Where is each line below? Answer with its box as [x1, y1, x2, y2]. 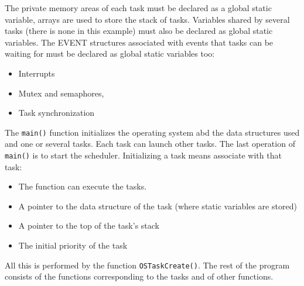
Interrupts [18, 67, 55, 79]
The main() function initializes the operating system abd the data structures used [5, 126, 300, 138]
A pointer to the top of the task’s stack [18, 219, 159, 232]
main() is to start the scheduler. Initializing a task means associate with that [5, 149, 282, 161]
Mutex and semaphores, [18, 87, 104, 99]
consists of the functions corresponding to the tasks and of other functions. [5, 270, 274, 282]
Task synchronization [18, 106, 95, 119]
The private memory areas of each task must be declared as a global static [5, 2, 272, 13]
